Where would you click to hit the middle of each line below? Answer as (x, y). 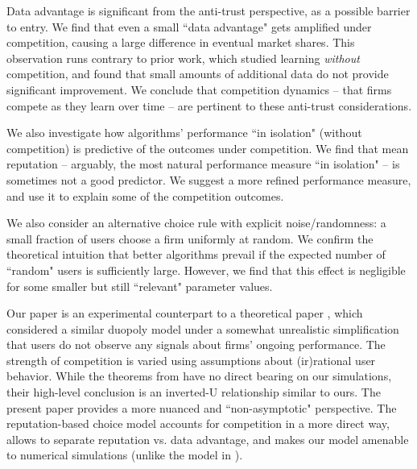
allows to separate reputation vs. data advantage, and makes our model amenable (208, 439)
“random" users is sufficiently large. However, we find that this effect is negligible (206, 270)
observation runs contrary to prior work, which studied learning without (183, 58)
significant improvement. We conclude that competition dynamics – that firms (199, 89)
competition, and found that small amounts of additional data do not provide (198, 74)
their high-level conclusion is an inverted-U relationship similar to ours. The (194, 392)
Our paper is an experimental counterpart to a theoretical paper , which (185, 313)
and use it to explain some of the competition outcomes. (145, 195)
